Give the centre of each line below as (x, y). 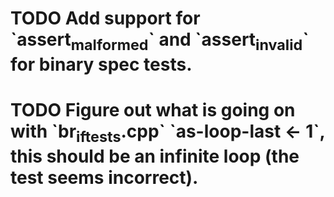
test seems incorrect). (104, 177)
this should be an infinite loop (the (155, 156)
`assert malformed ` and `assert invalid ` (160, 41)
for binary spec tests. (101, 64)
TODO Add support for (105, 18)
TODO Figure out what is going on (153, 109)
